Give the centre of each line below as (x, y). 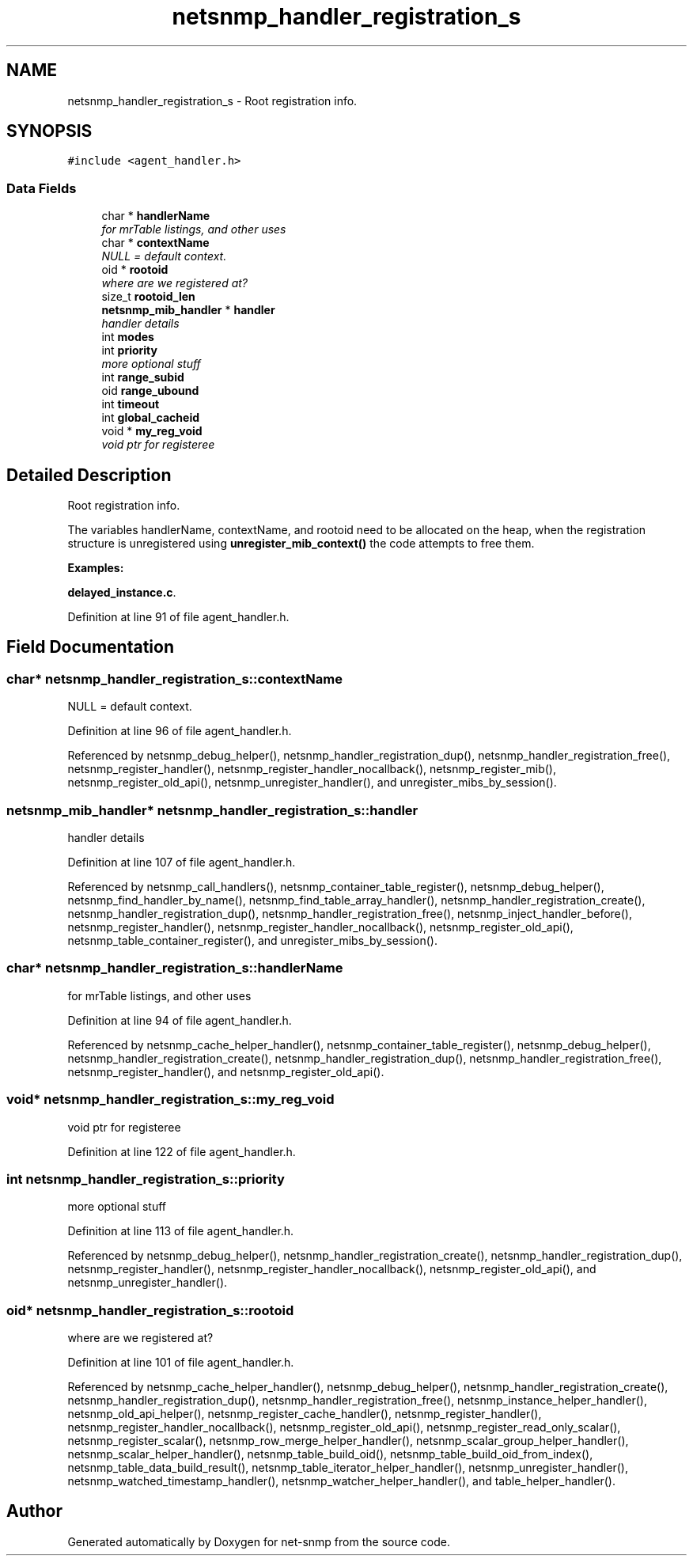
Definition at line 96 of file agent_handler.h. (180, 731)
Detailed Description (89, 475)
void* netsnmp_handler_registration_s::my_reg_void (170, 1099)
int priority (129, 351)
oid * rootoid (135, 270)
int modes (128, 337)
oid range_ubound (150, 391)
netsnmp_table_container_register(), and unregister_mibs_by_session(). (252, 940)
